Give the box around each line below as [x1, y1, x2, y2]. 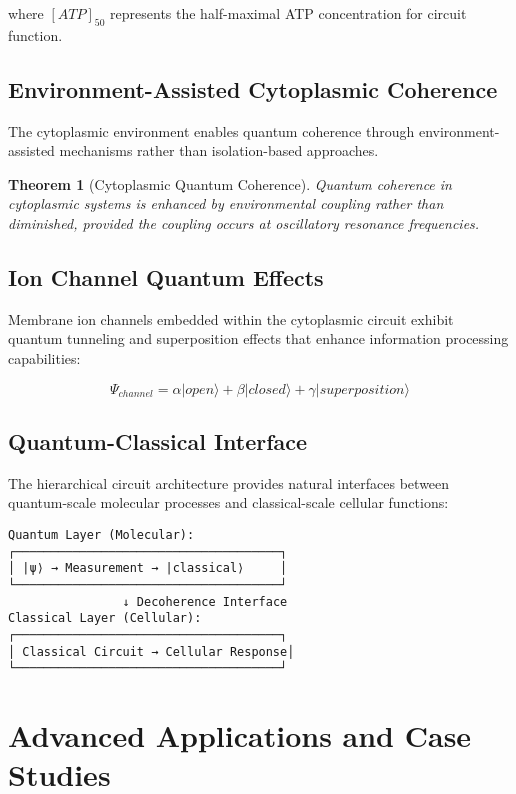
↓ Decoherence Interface [122, 594, 288, 609]
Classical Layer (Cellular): [8, 611, 202, 626]
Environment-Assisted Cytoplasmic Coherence [8, 73, 498, 104]
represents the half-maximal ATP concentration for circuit [110, 3, 467, 23]
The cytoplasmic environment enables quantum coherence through [8, 120, 415, 141]
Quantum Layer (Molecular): [8, 527, 195, 542]
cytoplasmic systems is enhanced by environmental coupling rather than [8, 193, 444, 214]
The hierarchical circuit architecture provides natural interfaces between [8, 472, 450, 493]
